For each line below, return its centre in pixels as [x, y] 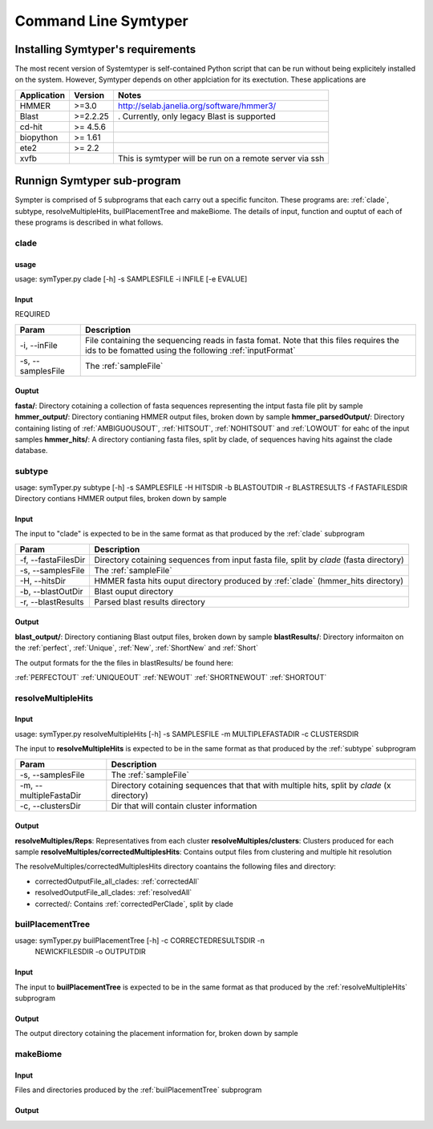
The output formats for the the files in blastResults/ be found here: [124, 662]
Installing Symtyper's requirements [105, 49]
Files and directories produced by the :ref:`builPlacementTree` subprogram [138, 1090]
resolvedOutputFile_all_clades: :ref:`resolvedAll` [113, 892]
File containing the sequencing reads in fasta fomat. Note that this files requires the [242, 340]
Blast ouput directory [134, 591]
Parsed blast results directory [150, 601]
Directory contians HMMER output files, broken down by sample [121, 498]
